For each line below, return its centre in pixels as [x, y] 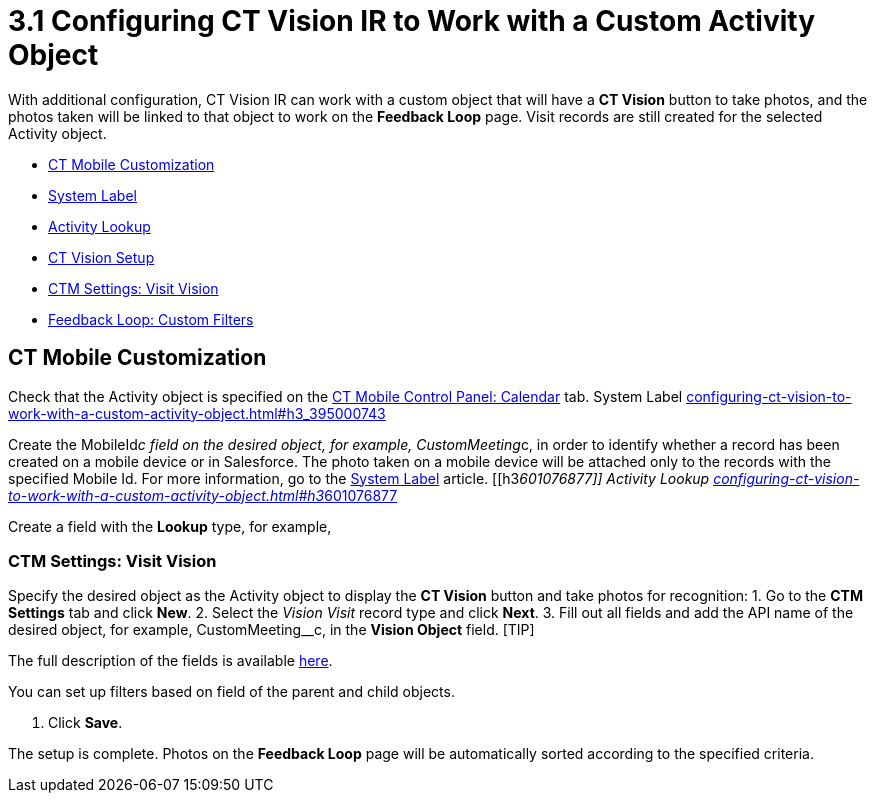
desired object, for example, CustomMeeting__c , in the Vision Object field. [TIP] [271, 630]
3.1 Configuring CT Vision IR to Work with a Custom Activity [412, 21]
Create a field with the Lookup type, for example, [170, 526]
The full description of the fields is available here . [170, 661]
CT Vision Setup [101, 257]
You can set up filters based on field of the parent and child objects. [231, 692]
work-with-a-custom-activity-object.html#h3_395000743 [197, 413]
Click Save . [85, 723]
